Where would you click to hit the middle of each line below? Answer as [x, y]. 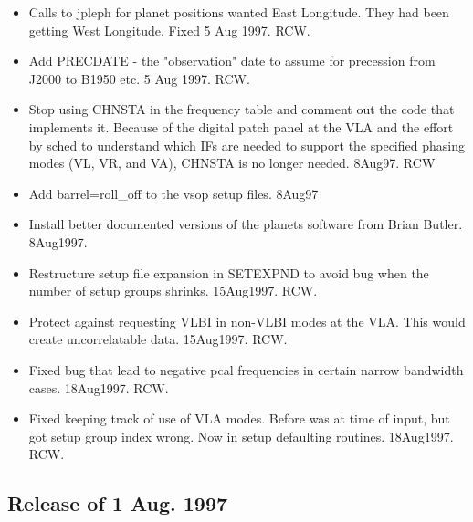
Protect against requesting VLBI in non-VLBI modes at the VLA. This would [247, 321]
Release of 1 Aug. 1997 [118, 503]
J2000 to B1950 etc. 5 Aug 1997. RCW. [139, 78]
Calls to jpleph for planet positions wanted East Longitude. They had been [239, 12]
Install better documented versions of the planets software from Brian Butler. [246, 224]
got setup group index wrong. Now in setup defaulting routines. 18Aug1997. [241, 436]
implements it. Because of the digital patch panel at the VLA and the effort [241, 126]
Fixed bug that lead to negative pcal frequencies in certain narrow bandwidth [246, 369]
